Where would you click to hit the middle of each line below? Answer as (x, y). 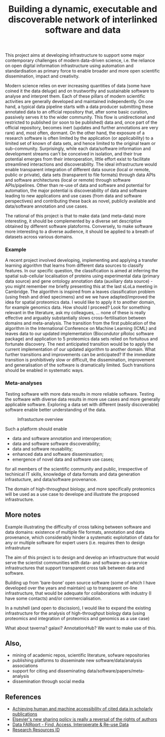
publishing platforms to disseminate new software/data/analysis (77, 661)
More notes (23, 515)
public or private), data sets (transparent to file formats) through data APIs (81, 175)
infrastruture (18, 548)
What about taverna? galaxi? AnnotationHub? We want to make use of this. (81, 628)
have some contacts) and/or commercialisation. (53, 598)
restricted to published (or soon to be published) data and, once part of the (81, 122)
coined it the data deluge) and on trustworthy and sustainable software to (80, 91)
